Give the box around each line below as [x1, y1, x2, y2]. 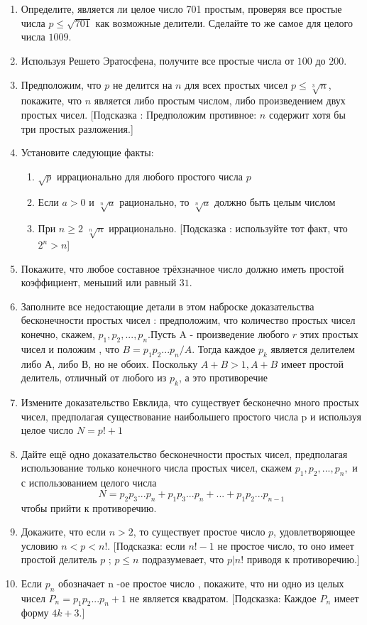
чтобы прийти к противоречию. [21, 500, 157, 515]
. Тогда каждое [192, 341, 256, 356]
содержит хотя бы [268, 107, 346, 121]
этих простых [300, 326, 358, 341]
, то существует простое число [133, 524, 265, 539]
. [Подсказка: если [107, 538, 185, 553]
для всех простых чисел [185, 77, 288, 92]
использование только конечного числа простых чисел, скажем [21, 460, 292, 475]
